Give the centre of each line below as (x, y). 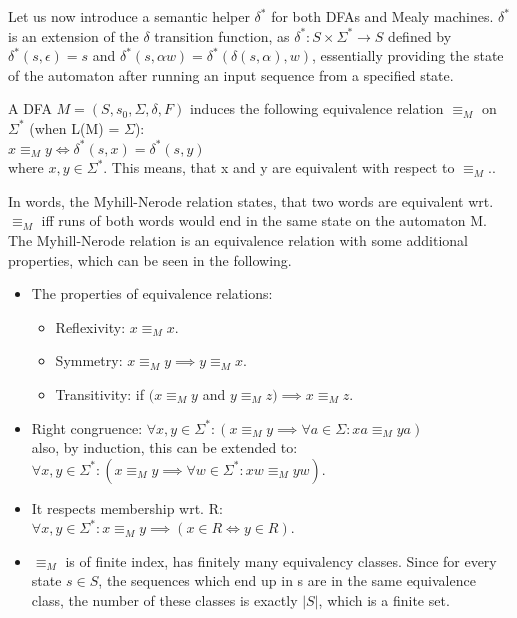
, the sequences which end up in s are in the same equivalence (287, 580)
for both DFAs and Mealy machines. (382, 16)
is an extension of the (73, 35)
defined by (420, 35)
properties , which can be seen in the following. (150, 259)
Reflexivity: (90, 326)
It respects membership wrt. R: (127, 507)
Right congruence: (87, 427)
